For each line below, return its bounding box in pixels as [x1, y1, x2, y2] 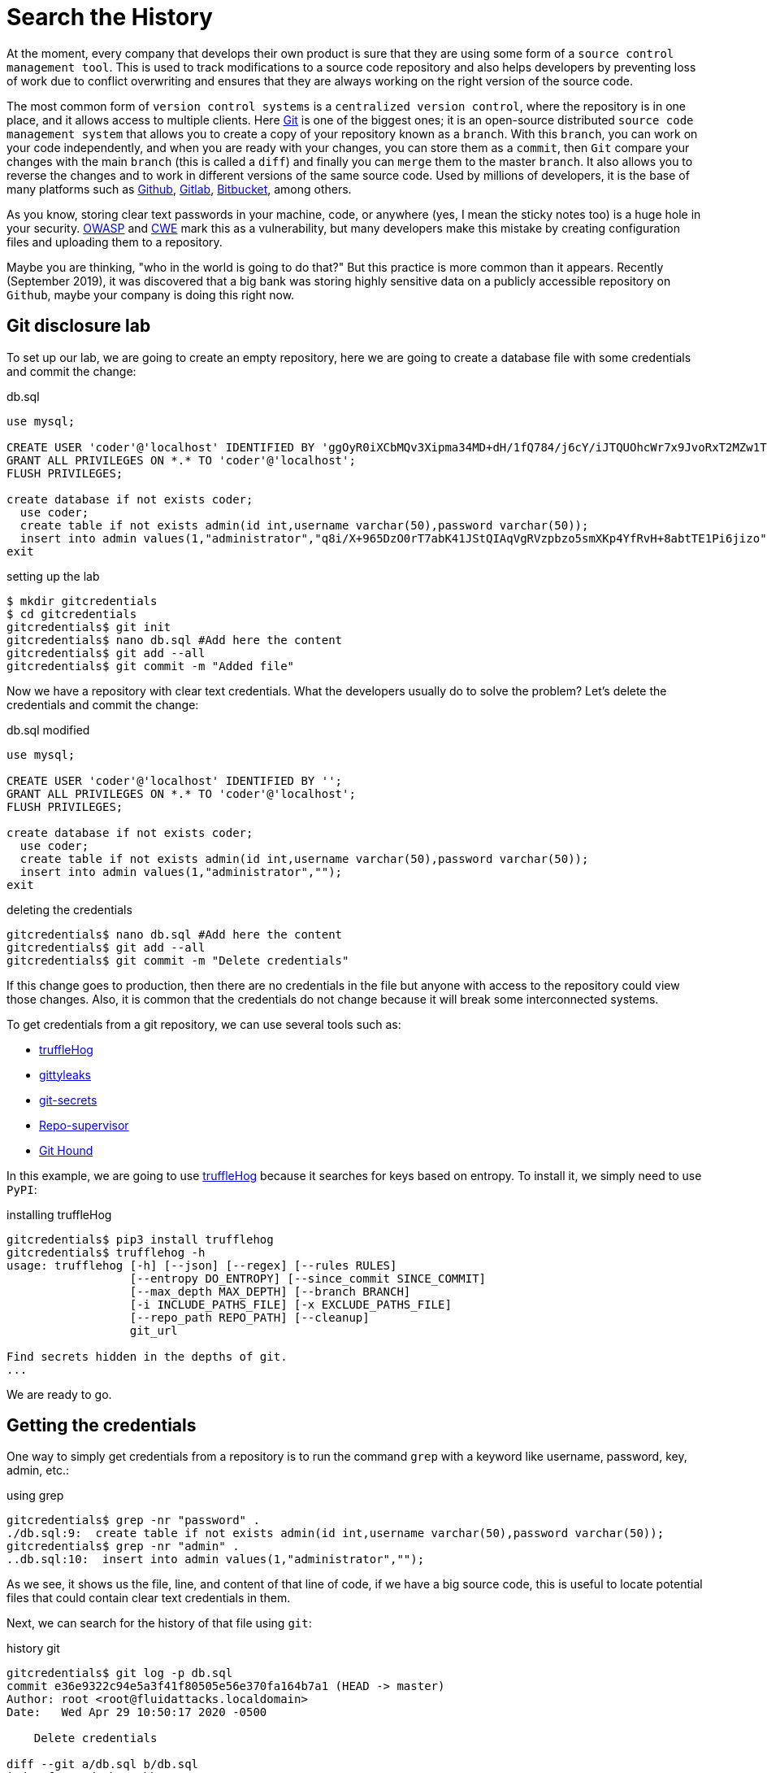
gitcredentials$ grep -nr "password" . [6, 1514, 260, 1527]
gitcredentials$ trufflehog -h [6, 1245, 206, 1259]
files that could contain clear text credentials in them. [6, 1591, 291, 1605]
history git [6, 1641, 60, 1656]
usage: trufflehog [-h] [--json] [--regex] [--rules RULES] [6, 1258, 397, 1272]
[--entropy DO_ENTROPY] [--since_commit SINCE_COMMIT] [129, 1271, 487, 1285]
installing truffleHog [6, 1207, 112, 1222]
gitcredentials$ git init [6, 620, 171, 634]
